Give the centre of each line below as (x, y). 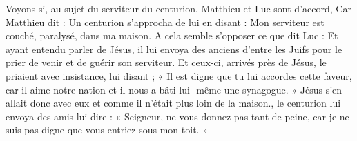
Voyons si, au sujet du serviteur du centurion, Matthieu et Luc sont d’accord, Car (178, 8)
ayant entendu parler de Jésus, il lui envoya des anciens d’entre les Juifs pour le (174, 48)
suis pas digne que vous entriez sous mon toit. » (107, 130)
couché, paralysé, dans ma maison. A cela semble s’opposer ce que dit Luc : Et (172, 35)
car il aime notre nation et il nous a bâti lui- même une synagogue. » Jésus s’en (174, 89)
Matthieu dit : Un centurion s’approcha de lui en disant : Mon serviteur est (165, 22)
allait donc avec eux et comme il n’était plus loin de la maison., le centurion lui (173, 103)
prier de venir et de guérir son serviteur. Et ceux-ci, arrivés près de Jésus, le (166, 62)
